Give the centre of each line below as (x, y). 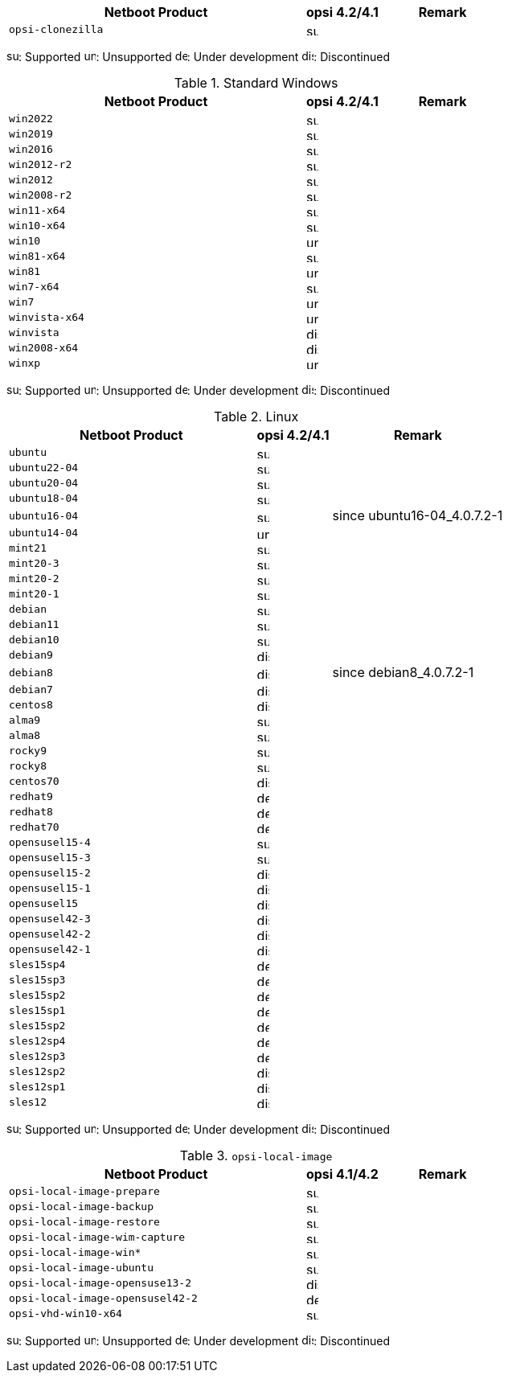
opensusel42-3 (50, 919)
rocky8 (28, 766)
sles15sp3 (37, 980)
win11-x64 (37, 210)
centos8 (31, 705)
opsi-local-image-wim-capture (97, 1237)
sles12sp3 (37, 1056)
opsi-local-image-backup (82, 1207)
